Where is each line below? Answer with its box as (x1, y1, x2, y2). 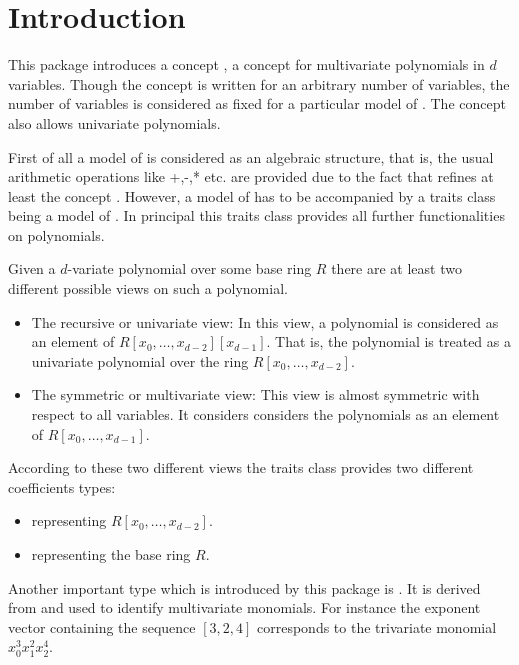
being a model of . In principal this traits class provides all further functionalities (8, 205, 505, 226)
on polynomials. (8, 224, 105, 245)
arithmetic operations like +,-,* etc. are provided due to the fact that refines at (8, 166, 494, 187)
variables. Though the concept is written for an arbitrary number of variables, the (8, 73, 510, 94)
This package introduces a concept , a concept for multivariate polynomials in (8, 54, 485, 75)
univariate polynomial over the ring (31, 350, 249, 371)
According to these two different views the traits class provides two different (8, 457, 474, 478)
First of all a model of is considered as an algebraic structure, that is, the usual (8, 146, 494, 167)
